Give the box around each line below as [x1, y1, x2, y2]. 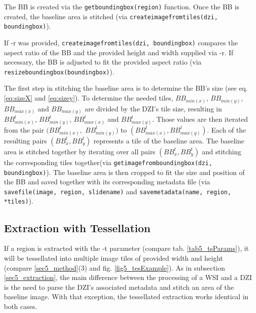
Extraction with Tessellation [4, 220, 151, 235]
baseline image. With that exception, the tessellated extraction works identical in [4, 291, 249, 302]
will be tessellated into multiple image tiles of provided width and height [4, 252, 223, 263]
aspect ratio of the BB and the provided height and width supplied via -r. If [4, 47, 233, 57]
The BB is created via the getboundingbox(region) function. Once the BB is [4, 1, 240, 11]
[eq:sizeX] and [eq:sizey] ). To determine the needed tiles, [4, 93, 173, 103]
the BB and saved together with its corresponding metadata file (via [4, 176, 210, 187]
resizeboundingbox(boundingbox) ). [4, 66, 115, 76]
